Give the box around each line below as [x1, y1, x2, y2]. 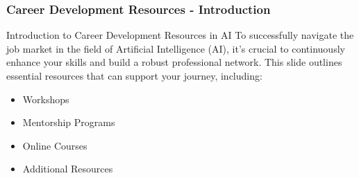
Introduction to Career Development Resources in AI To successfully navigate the [6, 28, 354, 42]
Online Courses [22, 138, 87, 152]
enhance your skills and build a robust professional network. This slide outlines [6, 55, 342, 69]
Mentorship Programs [22, 115, 115, 130]
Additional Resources [22, 161, 113, 176]
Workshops [22, 91, 69, 106]
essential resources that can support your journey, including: [6, 69, 262, 82]
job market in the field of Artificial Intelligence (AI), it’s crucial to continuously [6, 41, 345, 55]
